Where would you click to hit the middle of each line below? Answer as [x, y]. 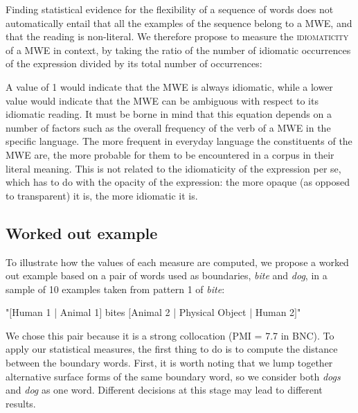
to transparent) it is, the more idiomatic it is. [102, 195]
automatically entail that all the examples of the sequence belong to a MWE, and [179, 23]
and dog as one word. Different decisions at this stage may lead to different [164, 390]
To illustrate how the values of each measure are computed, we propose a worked [177, 262]
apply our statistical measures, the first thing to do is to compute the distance [172, 349]
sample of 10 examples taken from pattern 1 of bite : [115, 289]
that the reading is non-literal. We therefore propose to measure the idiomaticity [177, 36]
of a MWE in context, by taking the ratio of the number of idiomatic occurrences [178, 50]
